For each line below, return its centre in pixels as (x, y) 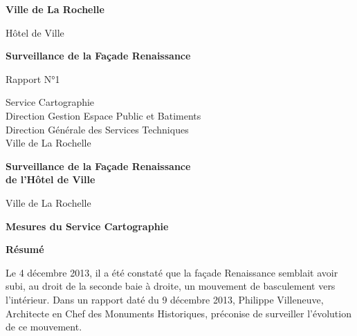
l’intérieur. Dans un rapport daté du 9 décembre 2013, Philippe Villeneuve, (165, 299)
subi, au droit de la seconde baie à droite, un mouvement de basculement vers (171, 286)
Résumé (25, 249)
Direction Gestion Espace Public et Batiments (103, 115)
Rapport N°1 (33, 78)
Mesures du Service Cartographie (87, 226)
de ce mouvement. (44, 327)
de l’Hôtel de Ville (51, 179)
